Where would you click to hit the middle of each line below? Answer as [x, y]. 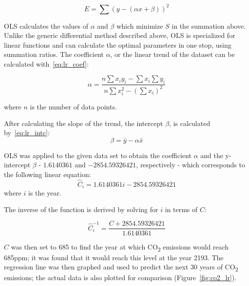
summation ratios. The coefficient [54, 54]
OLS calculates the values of [46, 26]
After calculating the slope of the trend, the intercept [84, 123]
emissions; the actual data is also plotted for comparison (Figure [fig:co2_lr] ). [120, 277]
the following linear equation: [48, 174]
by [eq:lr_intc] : [27, 133]
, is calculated [190, 123]
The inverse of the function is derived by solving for [81, 209]
